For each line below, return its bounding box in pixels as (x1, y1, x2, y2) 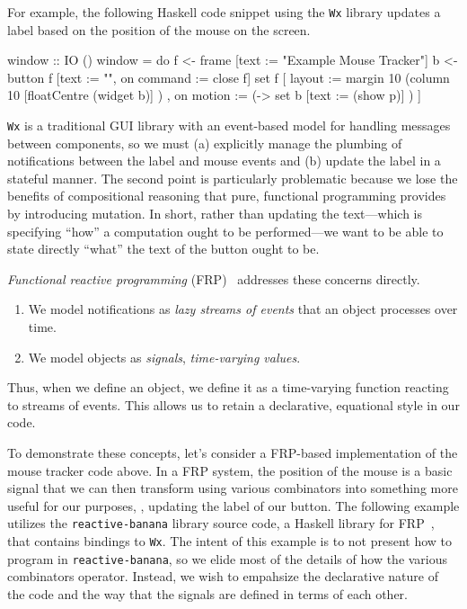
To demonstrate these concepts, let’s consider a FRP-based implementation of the (7, 443, 458, 461)
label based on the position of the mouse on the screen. (7, 20, 311, 39)
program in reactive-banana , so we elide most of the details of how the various (7, 549, 448, 568)
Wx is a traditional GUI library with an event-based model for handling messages (7, 116, 451, 135)
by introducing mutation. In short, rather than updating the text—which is (7, 204, 422, 223)
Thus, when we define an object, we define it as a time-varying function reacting (7, 378, 449, 397)
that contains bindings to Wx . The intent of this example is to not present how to (7, 532, 453, 551)
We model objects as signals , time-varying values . (28, 347, 301, 366)
